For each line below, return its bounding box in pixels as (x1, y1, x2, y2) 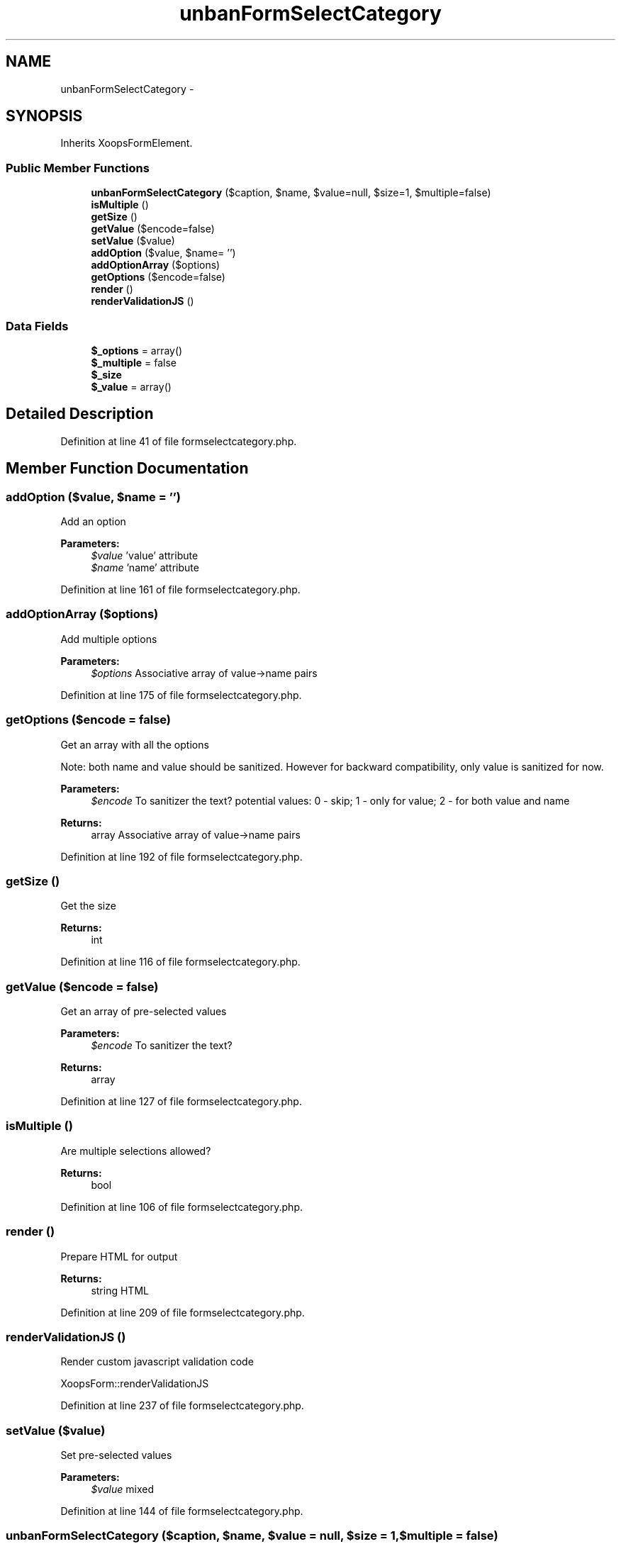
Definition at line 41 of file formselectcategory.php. (60, 435, 297, 447)
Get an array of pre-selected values (60, 1005, 227, 1017)
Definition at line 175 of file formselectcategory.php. (60, 688, 302, 701)
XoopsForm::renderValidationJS (60, 1377, 209, 1390)
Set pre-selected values (60, 1449, 172, 1461)
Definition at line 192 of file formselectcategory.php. (60, 850, 303, 863)
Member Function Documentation (6, 459, 249, 478)
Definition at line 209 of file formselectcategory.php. (60, 1306, 305, 1319)
